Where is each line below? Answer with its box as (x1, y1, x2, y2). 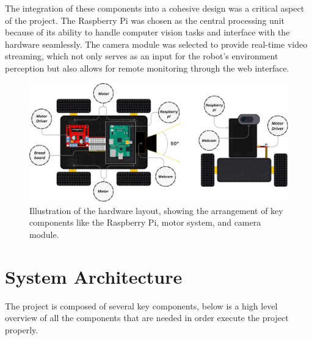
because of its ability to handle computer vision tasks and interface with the (5, 26, 290, 39)
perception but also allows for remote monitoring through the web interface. (5, 61, 289, 74)
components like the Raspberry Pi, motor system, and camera (29, 216, 261, 229)
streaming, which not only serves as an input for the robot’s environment (5, 50, 278, 62)
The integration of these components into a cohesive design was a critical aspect (5, 2, 305, 14)
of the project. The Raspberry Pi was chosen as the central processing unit (5, 13, 285, 26)
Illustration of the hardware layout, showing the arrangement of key (29, 204, 283, 216)
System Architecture (5, 264, 183, 289)
